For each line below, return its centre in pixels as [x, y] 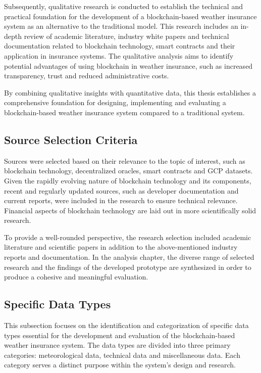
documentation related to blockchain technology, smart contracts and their [120, 46]
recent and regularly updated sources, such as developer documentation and [121, 190]
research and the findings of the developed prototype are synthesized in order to [128, 267]
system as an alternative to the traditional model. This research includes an [121, 26]
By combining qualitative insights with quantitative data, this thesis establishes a [130, 92]
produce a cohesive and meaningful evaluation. [76, 277]
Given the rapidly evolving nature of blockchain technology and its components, [128, 180]
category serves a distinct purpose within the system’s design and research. [120, 365]
